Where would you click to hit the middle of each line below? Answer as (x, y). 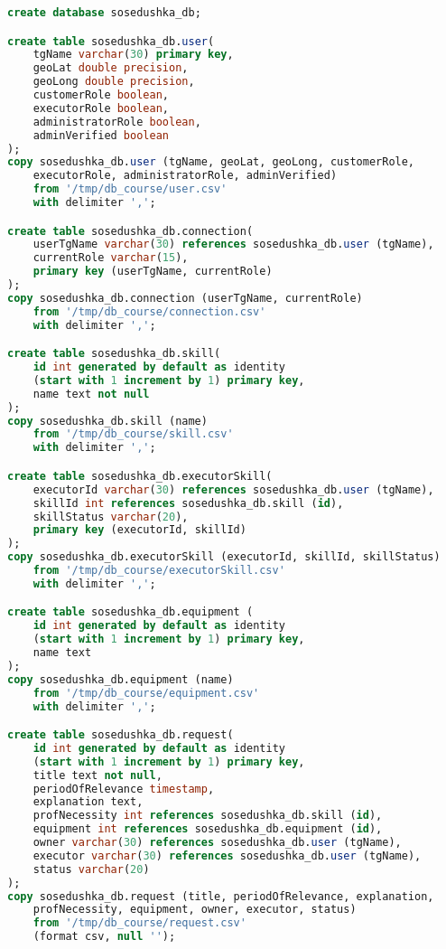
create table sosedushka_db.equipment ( (130, 612)
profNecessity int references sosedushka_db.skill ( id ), (208, 816)
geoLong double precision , (114, 82)
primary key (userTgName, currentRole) (153, 272)
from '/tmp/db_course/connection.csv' (149, 311)
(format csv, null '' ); (104, 937)
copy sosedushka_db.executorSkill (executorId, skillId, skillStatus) (224, 557)
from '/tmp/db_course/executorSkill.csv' (159, 570)
